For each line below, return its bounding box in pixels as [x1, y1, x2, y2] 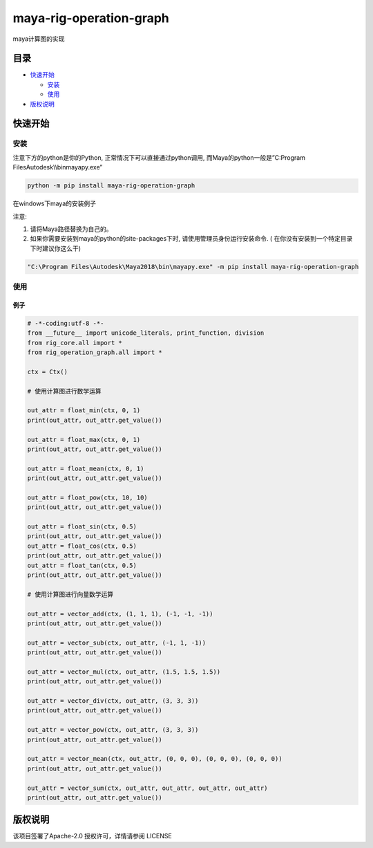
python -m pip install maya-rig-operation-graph [27, 182, 195, 190]
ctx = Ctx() [27, 367, 68, 376]
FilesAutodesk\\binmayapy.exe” [12, 163, 103, 172]
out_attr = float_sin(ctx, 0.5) [27, 523, 137, 531]
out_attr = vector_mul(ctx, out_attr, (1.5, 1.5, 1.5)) [27, 667, 221, 676]
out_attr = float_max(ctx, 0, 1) [27, 436, 141, 443]
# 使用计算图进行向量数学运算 [27, 590, 114, 598]
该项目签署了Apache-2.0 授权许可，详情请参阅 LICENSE [12, 832, 172, 840]
